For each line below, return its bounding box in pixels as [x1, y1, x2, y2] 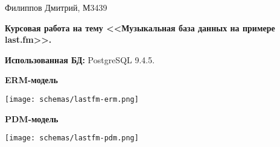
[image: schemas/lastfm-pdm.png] [5, 134, 139, 143]
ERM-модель [5, 73, 58, 86]
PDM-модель [5, 112, 59, 125]
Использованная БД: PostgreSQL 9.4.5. [5, 53, 155, 66]
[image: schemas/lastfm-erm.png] [5, 95, 139, 104]
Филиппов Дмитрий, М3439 [5, 1, 107, 13]
